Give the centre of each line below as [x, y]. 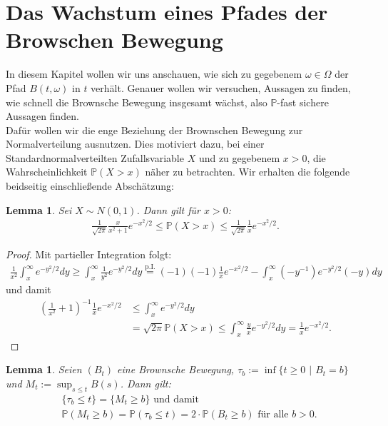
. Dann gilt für [168, 209]
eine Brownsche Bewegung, [176, 369]
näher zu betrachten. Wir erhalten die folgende [247, 172]
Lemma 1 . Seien [44, 369]
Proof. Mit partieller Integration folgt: [89, 254]
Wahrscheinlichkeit [47, 172]
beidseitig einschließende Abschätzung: [90, 186]
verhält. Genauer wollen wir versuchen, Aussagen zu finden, [221, 87]
